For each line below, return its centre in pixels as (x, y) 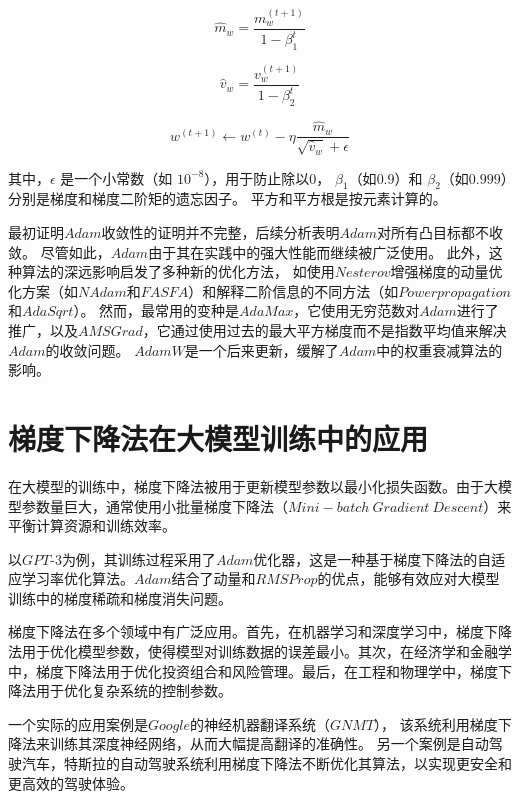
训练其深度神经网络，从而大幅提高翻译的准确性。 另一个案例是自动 (269, 743)
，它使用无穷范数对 (356, 310)
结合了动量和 (213, 578)
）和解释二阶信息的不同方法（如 (293, 290)
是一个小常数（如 (116, 177)
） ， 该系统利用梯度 (436, 723)
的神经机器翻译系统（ (260, 723)
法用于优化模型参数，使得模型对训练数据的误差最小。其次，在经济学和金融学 (260, 651)
